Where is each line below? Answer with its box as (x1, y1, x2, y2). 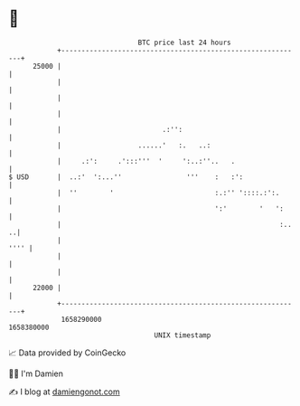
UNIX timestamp (154, 330, 211, 340)
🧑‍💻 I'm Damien (8, 368, 64, 379)
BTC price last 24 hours (137, 38, 231, 47)
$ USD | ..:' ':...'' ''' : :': (8, 172, 244, 182)
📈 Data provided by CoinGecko (8, 347, 127, 358)
